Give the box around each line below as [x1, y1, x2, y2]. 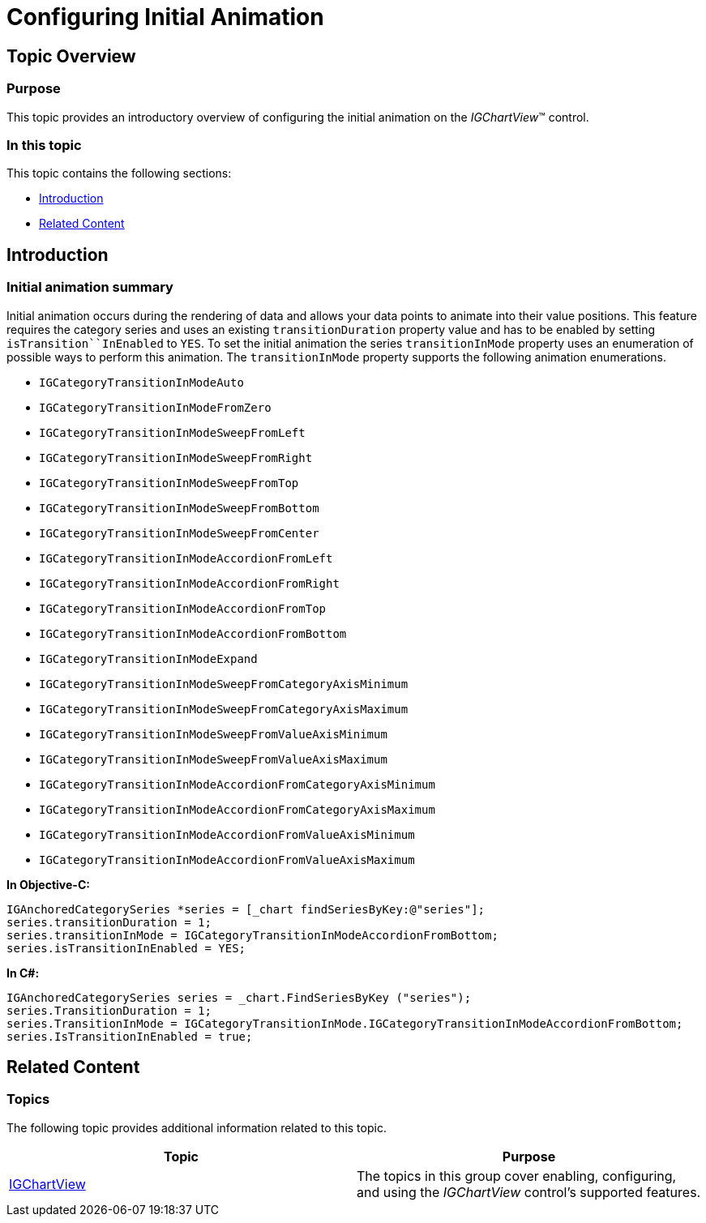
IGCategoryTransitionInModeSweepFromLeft [39, 425, 306, 439]
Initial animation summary [6, 279, 173, 296]
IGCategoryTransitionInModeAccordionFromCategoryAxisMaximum [39, 802, 435, 816]
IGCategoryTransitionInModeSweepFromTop [39, 476, 299, 490]
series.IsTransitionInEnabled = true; [6, 1029, 253, 1043]
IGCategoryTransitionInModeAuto [39, 375, 244, 389]
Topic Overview [6, 45, 136, 66]
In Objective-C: [6, 877, 90, 892]
